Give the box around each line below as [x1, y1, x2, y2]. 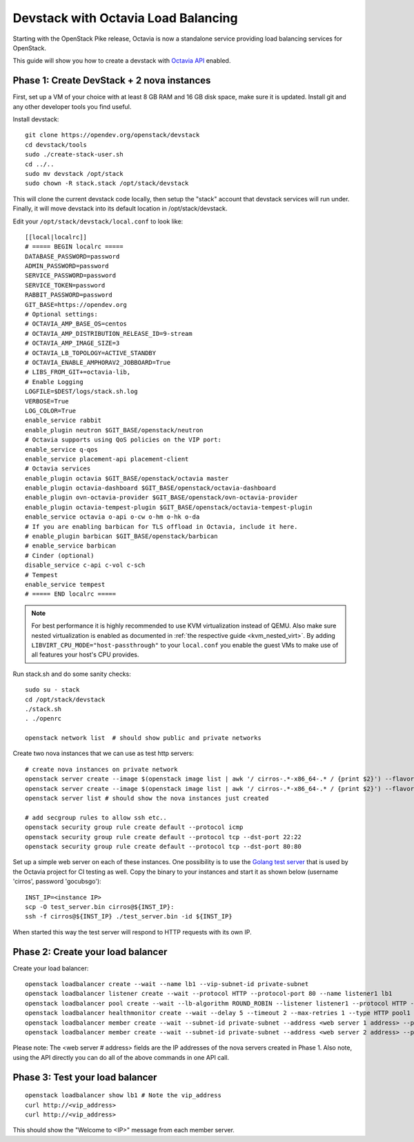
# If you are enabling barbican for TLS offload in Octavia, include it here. [25, 523, 298, 530]
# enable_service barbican [25, 542, 117, 550]
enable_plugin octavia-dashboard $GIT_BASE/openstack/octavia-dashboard [25, 484, 276, 492]
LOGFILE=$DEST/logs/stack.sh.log [25, 388, 138, 396]
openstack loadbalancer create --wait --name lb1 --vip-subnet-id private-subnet [25, 980, 309, 988]
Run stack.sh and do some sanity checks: [12, 670, 131, 678]
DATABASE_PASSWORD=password [25, 252, 120, 260]
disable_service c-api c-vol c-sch [25, 561, 146, 569]
